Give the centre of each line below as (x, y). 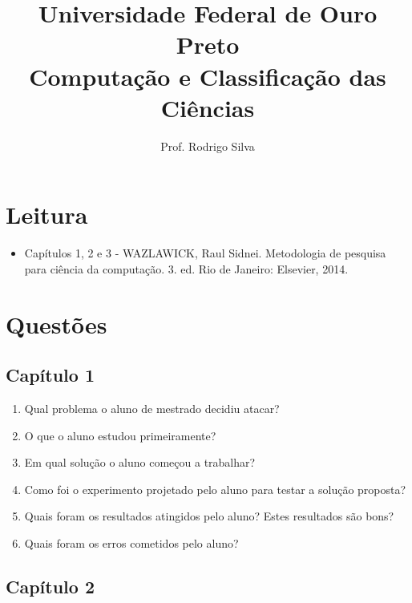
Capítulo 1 (50, 375)
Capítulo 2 (50, 586)
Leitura (47, 214)
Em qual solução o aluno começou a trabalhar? (140, 462)
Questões (57, 324)
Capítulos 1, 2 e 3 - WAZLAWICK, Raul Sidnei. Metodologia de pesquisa (205, 253)
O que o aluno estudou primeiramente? (120, 435)
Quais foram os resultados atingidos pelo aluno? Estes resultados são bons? (209, 516)
